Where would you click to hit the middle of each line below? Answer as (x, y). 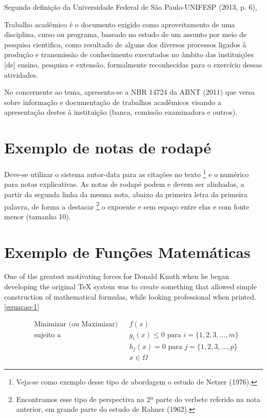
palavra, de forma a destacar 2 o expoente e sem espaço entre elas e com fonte (127, 205)
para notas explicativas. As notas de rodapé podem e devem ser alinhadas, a (124, 184)
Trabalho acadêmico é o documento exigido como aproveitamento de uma (120, 24)
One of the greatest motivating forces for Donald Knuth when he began (117, 276)
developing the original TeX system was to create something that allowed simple (130, 286)
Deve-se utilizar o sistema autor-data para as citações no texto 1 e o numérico (127, 173)
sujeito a (47, 335)
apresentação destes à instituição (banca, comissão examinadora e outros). (121, 112)
